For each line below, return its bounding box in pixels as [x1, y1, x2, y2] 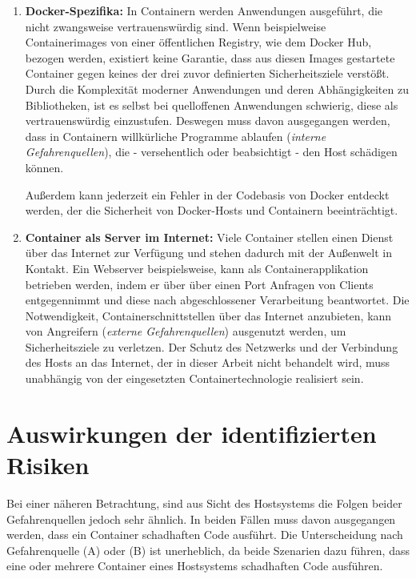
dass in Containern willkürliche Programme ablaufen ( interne [25, 127, 326, 144]
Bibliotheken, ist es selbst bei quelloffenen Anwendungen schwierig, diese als [25, 96, 398, 113]
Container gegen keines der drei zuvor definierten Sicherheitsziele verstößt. [25, 65, 390, 82]
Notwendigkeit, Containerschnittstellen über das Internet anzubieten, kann [25, 307, 392, 324]
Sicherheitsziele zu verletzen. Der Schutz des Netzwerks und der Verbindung [25, 338, 398, 355]
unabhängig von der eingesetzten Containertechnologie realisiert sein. [25, 370, 364, 387]
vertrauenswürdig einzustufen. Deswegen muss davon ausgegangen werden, [25, 112, 390, 129]
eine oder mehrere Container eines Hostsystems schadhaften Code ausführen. [6, 557, 383, 574]
